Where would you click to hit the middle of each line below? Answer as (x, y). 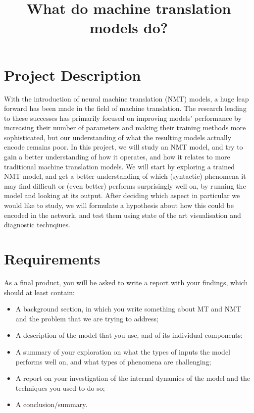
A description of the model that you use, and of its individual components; (129, 335)
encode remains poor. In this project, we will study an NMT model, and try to (124, 147)
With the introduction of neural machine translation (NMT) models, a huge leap (127, 98)
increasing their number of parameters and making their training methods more (125, 128)
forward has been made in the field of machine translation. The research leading (125, 108)
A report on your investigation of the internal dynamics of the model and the (133, 378)
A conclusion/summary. (51, 404)
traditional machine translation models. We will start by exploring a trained (119, 166)
